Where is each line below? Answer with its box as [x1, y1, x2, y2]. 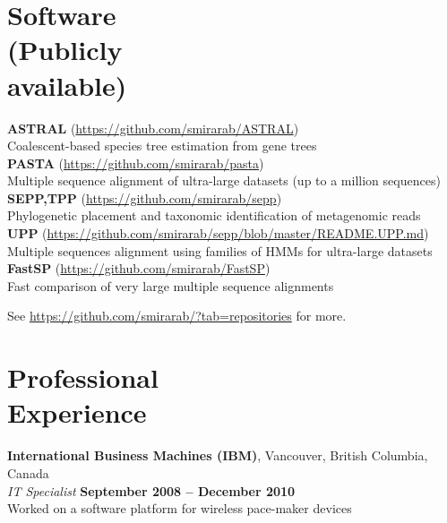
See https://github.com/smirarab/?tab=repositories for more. [7, 306, 347, 325]
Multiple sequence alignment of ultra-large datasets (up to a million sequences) [7, 171, 441, 190]
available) [7, 66, 127, 103]
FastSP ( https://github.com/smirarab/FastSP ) [7, 259, 271, 278]
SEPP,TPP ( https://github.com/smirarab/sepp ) [7, 188, 282, 207]
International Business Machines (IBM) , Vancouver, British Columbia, [7, 446, 428, 465]
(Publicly [7, 31, 123, 68]
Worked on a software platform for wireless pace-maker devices [7, 499, 352, 518]
